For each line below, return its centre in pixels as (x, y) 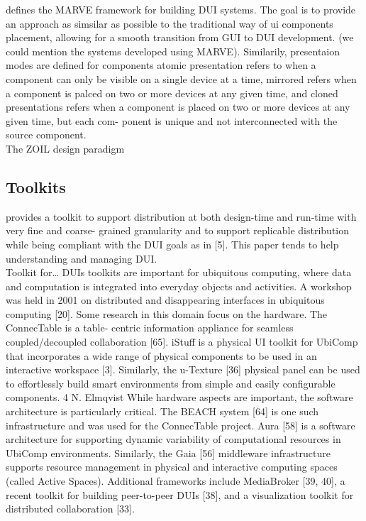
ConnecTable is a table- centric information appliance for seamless (150, 328)
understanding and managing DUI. (82, 258)
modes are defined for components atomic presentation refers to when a (161, 65)
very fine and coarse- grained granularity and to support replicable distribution (178, 230)
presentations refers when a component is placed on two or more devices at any (178, 107)
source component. (46, 135)
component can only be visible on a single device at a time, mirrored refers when (181, 78)
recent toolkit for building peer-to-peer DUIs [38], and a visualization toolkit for (180, 494)
